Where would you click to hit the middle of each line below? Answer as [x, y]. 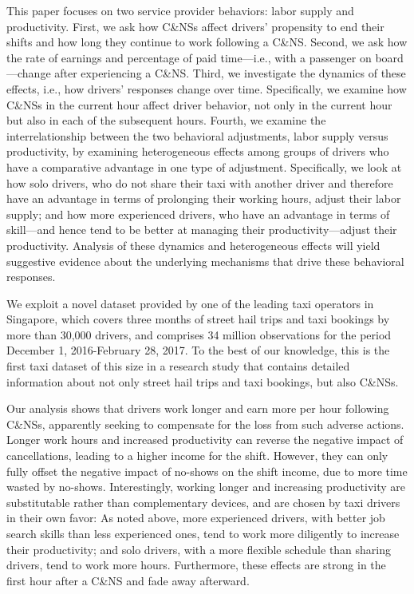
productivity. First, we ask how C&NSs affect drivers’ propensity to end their [195, 26]
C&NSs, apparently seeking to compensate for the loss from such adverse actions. [205, 424]
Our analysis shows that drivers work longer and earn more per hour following [198, 408]
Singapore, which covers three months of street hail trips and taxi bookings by [198, 319]
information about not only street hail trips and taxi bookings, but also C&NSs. [203, 381]
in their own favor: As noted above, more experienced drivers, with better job [196, 518]
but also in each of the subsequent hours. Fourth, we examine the [166, 120]
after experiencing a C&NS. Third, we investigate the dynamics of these [230, 73]
